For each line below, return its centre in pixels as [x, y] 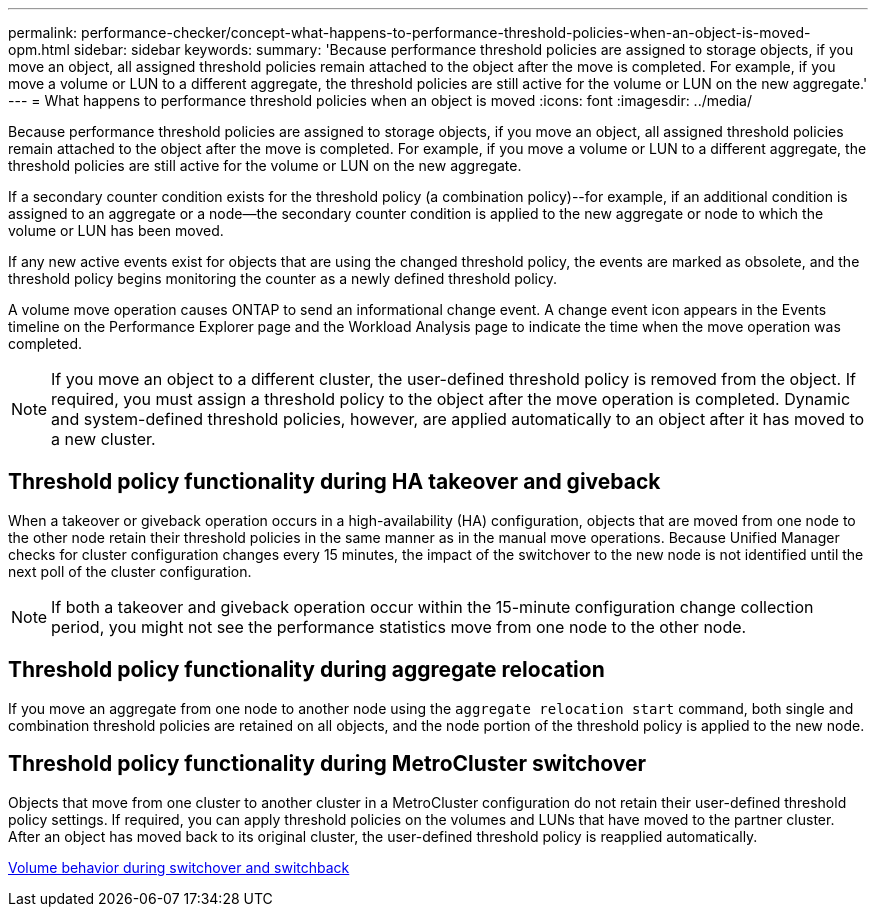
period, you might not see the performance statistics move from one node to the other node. [399, 626]
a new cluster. [103, 439]
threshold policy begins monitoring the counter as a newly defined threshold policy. [282, 278]
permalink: [43, 32]
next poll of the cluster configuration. [130, 571]
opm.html [39, 49]
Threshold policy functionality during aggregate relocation [306, 670]
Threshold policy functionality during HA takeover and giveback [334, 482]
